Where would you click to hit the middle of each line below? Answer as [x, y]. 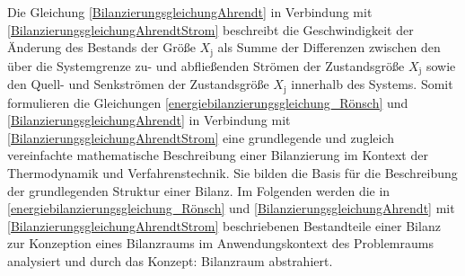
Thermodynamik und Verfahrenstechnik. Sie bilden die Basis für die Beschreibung [232, 172]
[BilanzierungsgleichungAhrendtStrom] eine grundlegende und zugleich [201, 137]
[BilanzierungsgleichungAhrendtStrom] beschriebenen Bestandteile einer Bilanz [224, 225]
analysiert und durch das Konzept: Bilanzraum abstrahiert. [170, 260]
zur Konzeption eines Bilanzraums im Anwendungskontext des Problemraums [220, 243]
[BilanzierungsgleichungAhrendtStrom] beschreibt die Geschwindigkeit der [211, 29]
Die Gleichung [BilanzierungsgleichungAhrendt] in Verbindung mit [190, 12]
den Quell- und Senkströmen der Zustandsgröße [138, 84]
